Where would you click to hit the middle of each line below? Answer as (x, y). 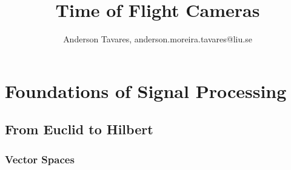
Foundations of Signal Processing (146, 90)
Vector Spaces (40, 159)
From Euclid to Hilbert (79, 129)
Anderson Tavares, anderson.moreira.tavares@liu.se (158, 39)
